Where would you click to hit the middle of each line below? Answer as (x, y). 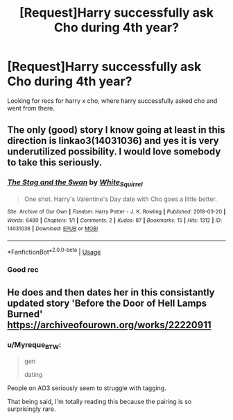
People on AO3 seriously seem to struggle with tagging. (87, 388)
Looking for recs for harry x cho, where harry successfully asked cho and (112, 100)
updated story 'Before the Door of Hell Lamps (107, 303)
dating (33, 375)
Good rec (23, 270)
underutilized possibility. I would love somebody (114, 152)
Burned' (25, 314)
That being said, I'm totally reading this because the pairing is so (100, 402)
